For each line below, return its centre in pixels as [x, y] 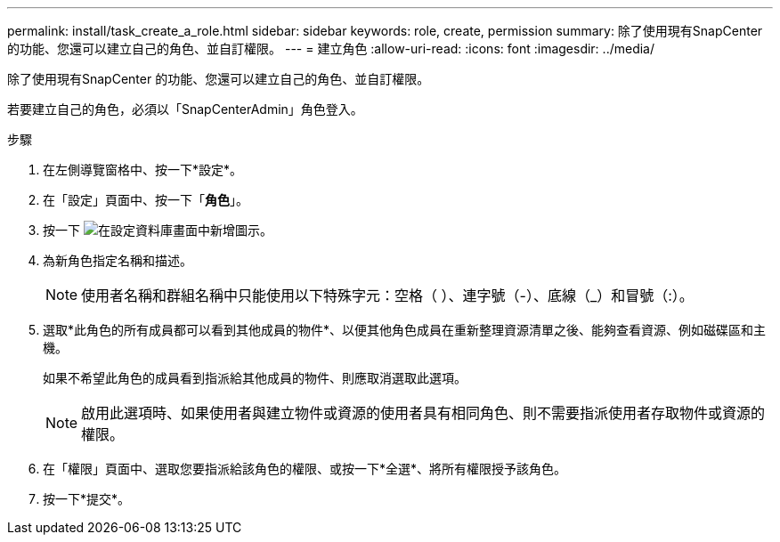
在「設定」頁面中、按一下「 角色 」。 [146, 200]
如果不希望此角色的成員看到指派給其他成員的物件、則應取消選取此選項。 [255, 378]
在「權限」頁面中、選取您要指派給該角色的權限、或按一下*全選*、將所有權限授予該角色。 [305, 469]
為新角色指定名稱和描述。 [118, 260]
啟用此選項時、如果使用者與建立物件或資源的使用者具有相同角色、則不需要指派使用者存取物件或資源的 [423, 413]
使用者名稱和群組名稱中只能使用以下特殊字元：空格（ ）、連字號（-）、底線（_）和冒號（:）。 [387, 295]
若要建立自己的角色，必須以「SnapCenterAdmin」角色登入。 [185, 109]
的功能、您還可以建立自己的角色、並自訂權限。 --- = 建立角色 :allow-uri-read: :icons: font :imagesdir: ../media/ [331, 49]
